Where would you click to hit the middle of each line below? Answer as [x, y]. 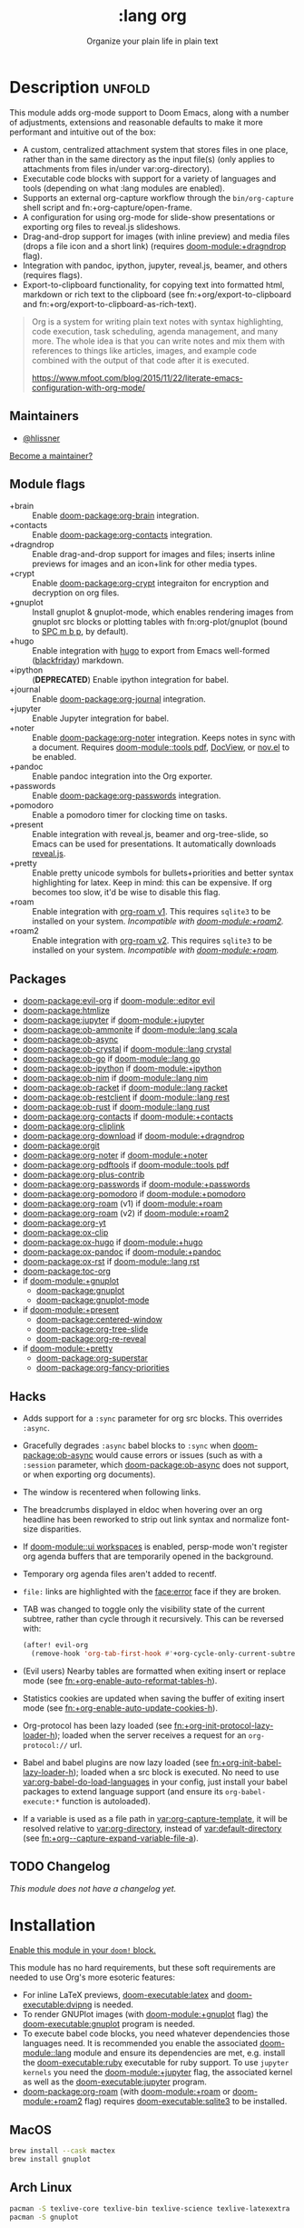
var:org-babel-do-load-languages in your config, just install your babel [155, 1782]
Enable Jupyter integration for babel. [101, 718]
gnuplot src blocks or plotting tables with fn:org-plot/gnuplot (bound [160, 622]
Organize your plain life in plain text [152, 41]
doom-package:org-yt [64, 1223]
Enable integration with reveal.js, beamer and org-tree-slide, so [151, 834]
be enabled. [54, 757]
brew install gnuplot [50, 2160]
